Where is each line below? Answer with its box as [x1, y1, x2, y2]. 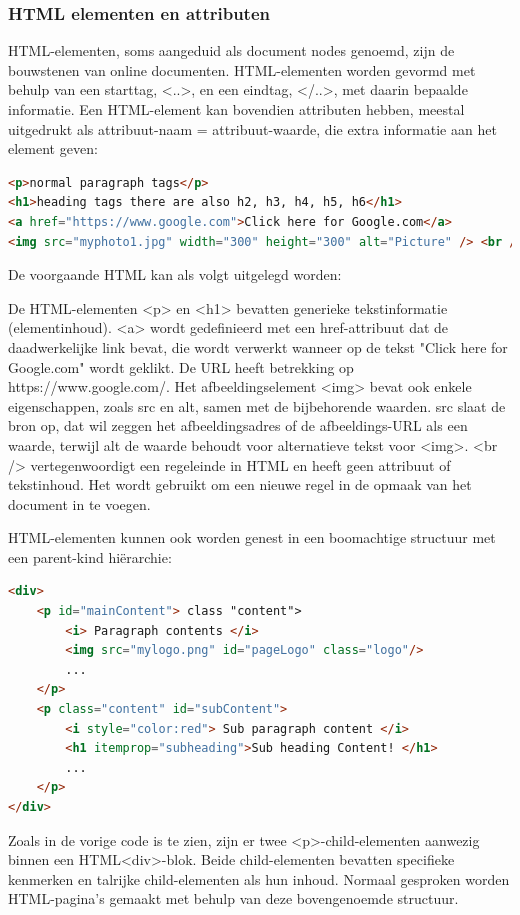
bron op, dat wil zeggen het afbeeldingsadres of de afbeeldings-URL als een [8, 415, 468, 436]
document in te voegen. [8, 493, 151, 514]
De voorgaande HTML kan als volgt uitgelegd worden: [8, 264, 342, 285]
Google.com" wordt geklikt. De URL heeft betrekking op [8, 356, 354, 377]
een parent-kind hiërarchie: [8, 546, 172, 567]
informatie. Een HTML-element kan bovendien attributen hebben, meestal [8, 99, 465, 119]
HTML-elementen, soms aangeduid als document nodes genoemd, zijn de [8, 40, 455, 61]
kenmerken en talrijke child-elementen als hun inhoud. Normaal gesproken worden [8, 868, 510, 889]
